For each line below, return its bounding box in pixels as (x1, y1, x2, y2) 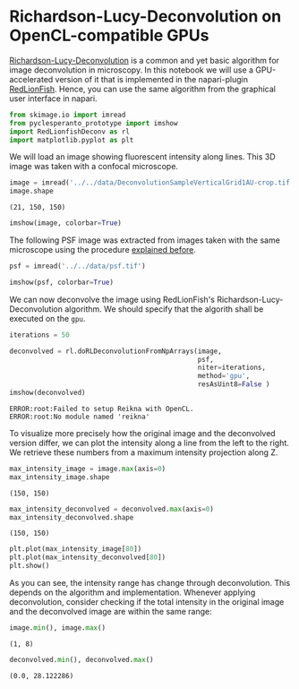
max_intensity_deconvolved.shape (9, 512, 134, 521)
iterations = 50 (9, 330, 70, 340)
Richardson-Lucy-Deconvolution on (9, 6, 282, 27)
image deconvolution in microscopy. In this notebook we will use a (9, 65, 253, 75)
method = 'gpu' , (197, 372, 251, 381)
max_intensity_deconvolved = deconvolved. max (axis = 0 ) (9, 504, 215, 513)
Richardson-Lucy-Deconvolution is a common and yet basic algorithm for (9, 55, 280, 65)
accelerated (9, 73, 54, 84)
